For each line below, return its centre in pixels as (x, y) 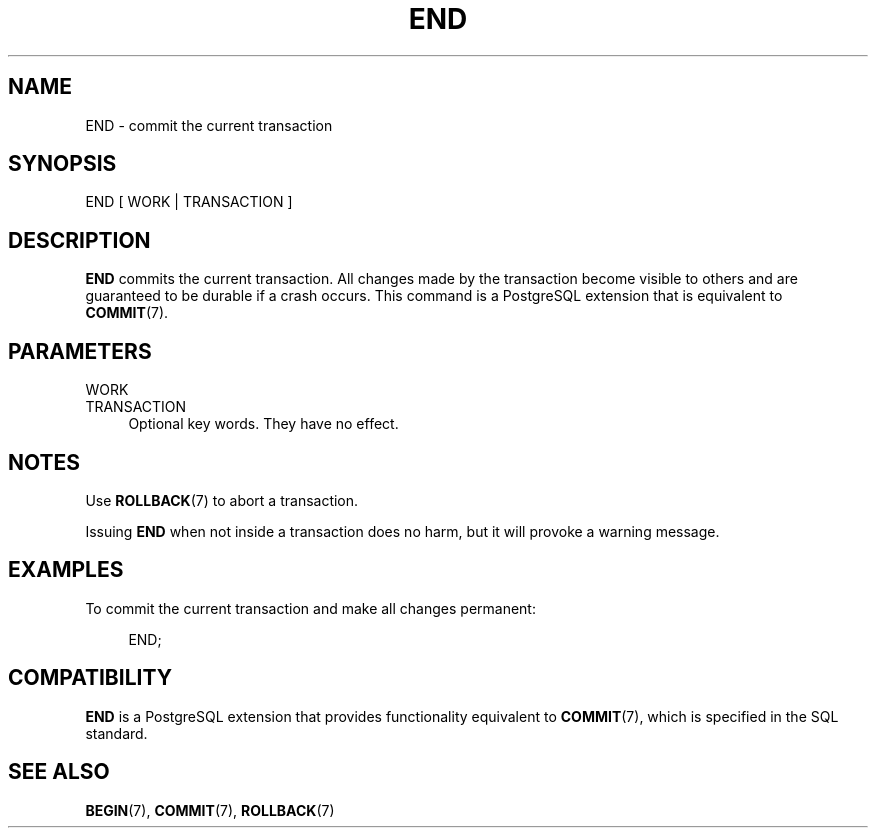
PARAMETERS (80, 351)
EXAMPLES (66, 570)
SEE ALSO (59, 772)
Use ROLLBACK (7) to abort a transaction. (222, 500)
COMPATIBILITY (90, 678)
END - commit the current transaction (209, 125)
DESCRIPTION (79, 240)
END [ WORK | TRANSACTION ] (189, 202)
